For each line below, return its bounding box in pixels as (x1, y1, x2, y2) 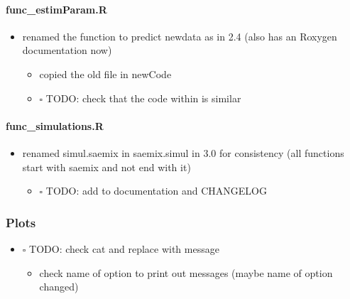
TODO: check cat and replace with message (29, 241, 219, 256)
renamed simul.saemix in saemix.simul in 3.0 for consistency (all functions (22, 145, 344, 160)
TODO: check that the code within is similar (45, 90, 241, 105)
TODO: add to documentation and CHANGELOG (45, 183, 267, 198)
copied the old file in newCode (39, 66, 172, 81)
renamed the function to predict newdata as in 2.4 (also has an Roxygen (22, 28, 337, 43)
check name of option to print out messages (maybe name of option (39, 265, 333, 280)
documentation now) (22, 43, 112, 58)
